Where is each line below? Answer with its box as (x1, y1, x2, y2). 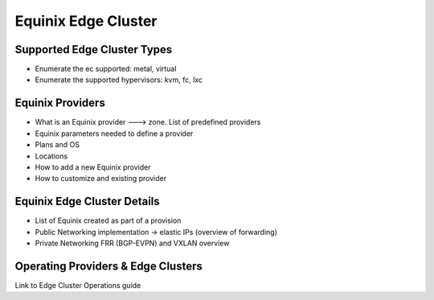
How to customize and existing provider (35, 174, 167, 183)
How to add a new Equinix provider (35, 162, 151, 172)
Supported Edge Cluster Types (14, 43, 173, 56)
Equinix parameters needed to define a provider (35, 129, 194, 138)
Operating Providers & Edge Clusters (14, 259, 203, 273)
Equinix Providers (14, 97, 106, 110)
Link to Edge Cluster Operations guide (14, 280, 141, 290)
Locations (35, 151, 68, 161)
